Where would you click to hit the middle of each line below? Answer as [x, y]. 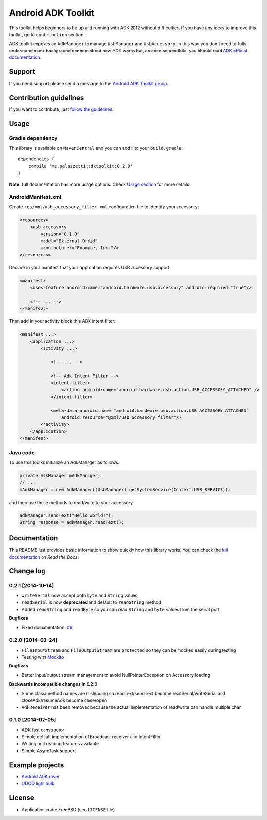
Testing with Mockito [43, 657]
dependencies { [36, 159]
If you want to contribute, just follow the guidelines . [61, 109]
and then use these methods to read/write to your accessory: [71, 502]
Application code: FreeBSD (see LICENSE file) [68, 809]
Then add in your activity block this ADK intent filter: [62, 321]
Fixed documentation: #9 [47, 627]
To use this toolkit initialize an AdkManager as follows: [64, 462]
